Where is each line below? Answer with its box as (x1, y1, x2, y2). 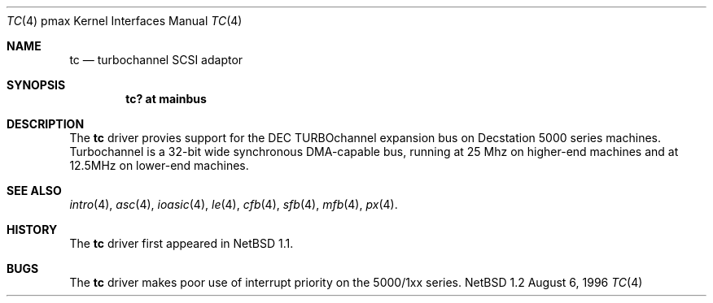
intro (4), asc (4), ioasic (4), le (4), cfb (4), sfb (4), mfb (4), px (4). (69, 197, 398, 211)
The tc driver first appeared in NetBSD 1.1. (69, 236, 294, 250)
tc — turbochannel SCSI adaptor (69, 53, 243, 67)
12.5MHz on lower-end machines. (69, 158, 249, 172)
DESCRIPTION (7, 117, 85, 131)
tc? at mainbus (125, 92, 207, 106)
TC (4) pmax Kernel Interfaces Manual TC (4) (7, 14, 243, 28)
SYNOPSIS (7, 78, 66, 92)
